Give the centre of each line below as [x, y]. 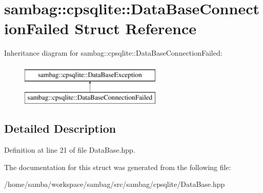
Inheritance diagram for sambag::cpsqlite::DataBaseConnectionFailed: [113, 53]
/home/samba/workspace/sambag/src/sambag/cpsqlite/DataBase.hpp [115, 184]
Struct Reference [136, 28]
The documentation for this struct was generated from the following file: [118, 167]
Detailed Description [60, 128]
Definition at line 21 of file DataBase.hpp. [70, 150]
